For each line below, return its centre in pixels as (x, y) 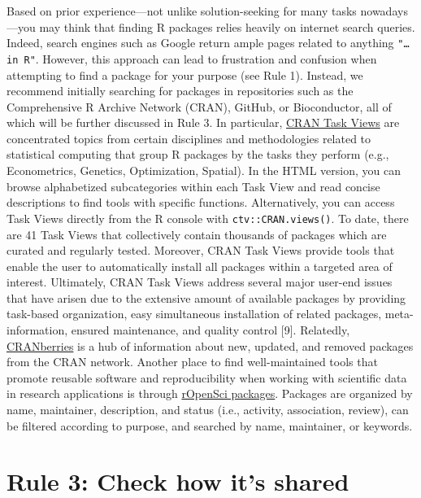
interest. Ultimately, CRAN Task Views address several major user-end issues (200, 282)
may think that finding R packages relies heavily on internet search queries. (227, 26)
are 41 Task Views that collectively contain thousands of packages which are (197, 234)
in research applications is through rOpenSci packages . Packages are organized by (210, 393)
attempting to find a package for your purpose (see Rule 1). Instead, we (185, 74)
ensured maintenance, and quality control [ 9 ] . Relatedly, (210, 330)
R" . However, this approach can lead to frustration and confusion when (200, 58)
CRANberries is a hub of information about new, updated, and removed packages (210, 345)
